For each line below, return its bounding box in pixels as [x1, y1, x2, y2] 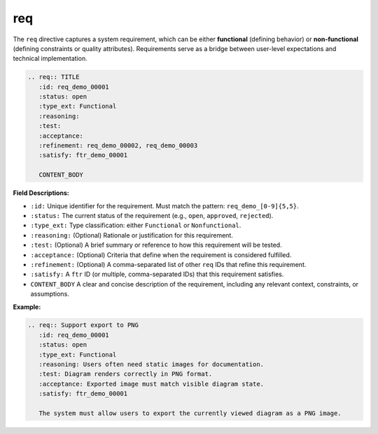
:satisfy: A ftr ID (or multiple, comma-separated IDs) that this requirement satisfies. [30, 270, 284, 279]
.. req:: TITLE [27, 73, 80, 81]
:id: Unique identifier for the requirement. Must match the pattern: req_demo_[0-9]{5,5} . [30, 201, 299, 210]
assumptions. [30, 290, 69, 298]
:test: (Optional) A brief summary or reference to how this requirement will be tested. [30, 241, 283, 249]
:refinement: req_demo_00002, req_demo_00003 [38, 142, 198, 150]
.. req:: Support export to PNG [27, 321, 139, 329]
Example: [13, 303, 41, 311]
